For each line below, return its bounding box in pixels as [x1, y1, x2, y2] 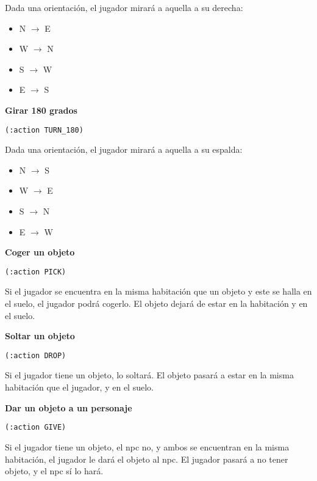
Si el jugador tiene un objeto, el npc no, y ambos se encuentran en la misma [5, 440, 290, 453]
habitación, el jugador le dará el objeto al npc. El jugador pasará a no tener [5, 452, 288, 465]
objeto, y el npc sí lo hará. [5, 464, 104, 477]
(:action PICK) [5, 267, 66, 276]
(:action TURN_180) [5, 125, 84, 134]
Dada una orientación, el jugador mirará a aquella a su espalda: [5, 143, 243, 156]
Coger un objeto [5, 246, 75, 259]
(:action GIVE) [5, 423, 66, 432]
